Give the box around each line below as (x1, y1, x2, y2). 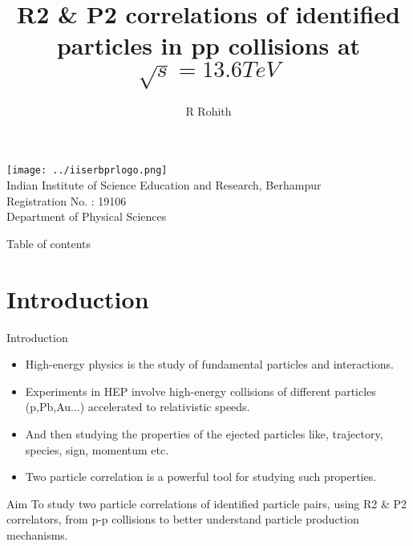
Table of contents (6, 234, 91, 251)
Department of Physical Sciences (6, 208, 167, 225)
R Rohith (185, 102, 232, 119)
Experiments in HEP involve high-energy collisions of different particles (25, 382, 376, 399)
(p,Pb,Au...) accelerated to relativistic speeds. (25, 398, 250, 415)
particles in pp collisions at (56, 29, 361, 62)
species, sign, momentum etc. (25, 441, 169, 458)
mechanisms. (6, 526, 68, 543)
